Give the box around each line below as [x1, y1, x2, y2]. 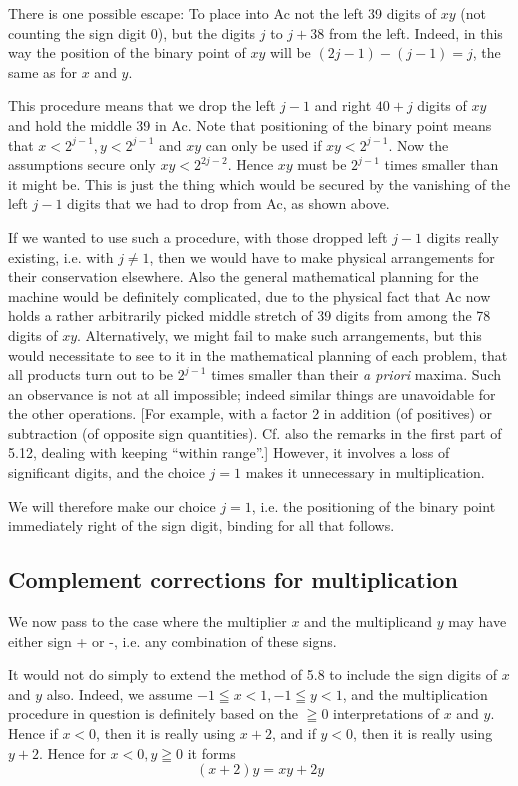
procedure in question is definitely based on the [8, 703, 299, 724]
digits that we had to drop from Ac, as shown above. [67, 193, 390, 214]
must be [297, 154, 347, 175]
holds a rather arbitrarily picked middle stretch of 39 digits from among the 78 [8, 305, 491, 326]
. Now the [388, 134, 449, 155]
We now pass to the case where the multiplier [8, 611, 287, 632]
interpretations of [333, 703, 439, 724]
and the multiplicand [304, 611, 433, 632]
